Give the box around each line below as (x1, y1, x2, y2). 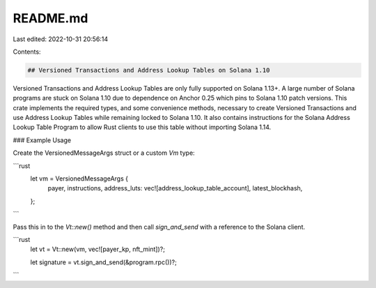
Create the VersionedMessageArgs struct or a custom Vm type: (13, 149, 195, 157)
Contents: (13, 47, 41, 56)
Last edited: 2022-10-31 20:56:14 (13, 35, 109, 43)
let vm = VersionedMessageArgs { (30, 174, 129, 183)
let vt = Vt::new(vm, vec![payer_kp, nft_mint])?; (30, 245, 165, 254)
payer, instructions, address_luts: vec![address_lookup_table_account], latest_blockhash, (47, 184, 303, 192)
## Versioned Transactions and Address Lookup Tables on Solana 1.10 (27, 66, 270, 74)
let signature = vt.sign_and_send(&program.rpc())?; (30, 258, 177, 266)
